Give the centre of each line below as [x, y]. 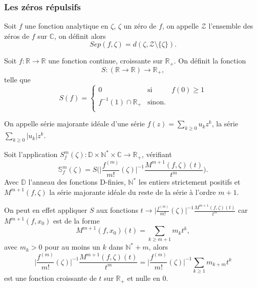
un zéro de [140, 26]
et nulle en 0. [148, 278]
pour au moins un [72, 247]
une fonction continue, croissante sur [105, 61]
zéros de [17, 36]
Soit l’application [31, 154]
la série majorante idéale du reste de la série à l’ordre [133, 192]
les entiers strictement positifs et [189, 182]
